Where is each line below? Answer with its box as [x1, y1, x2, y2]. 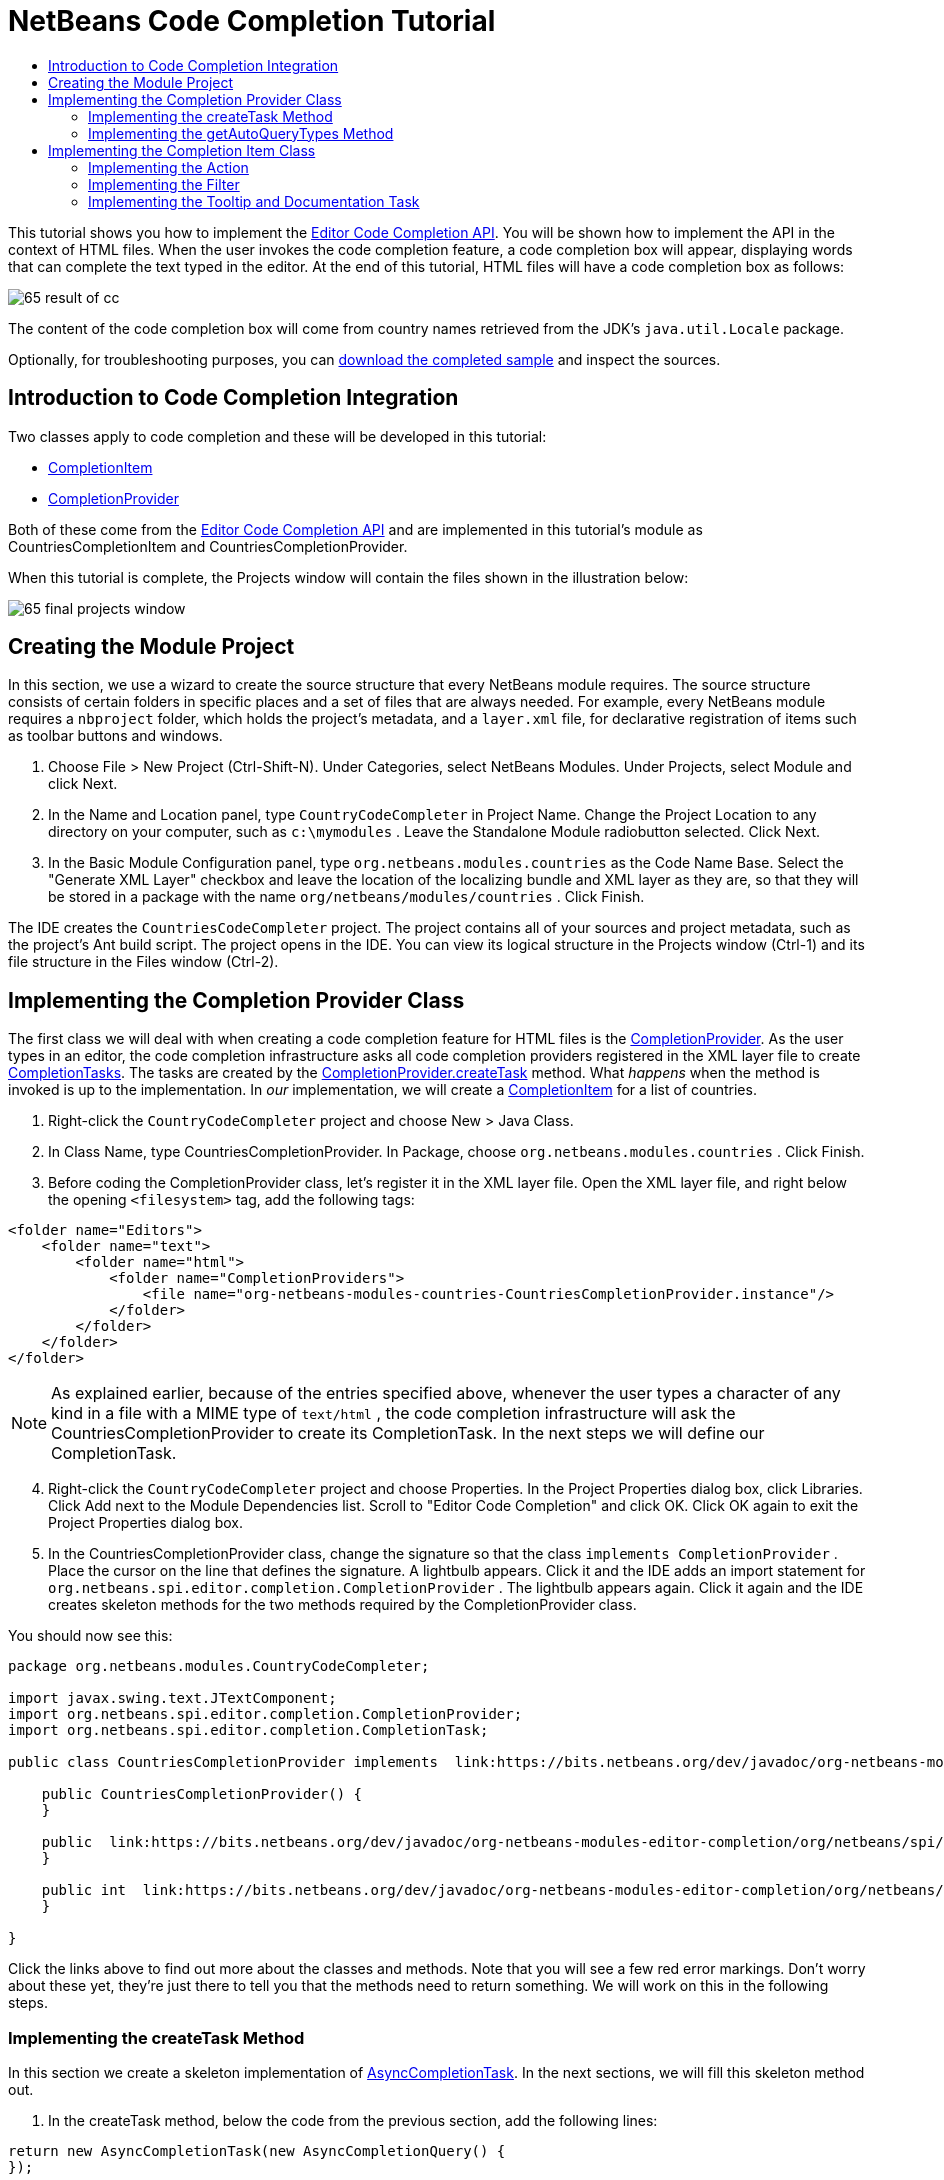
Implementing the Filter [88, 175, 240, 193]
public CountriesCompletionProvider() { [41, 1786, 363, 1803]
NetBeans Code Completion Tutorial [8, 4, 496, 38]
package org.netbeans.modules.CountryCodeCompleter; [8, 1658, 430, 1675]
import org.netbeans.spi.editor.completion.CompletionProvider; [8, 1706, 523, 1723]
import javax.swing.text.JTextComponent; [8, 1690, 337, 1707]
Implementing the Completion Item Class [48, 141, 316, 159]
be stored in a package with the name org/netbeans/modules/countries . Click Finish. [48, 888, 645, 906]
